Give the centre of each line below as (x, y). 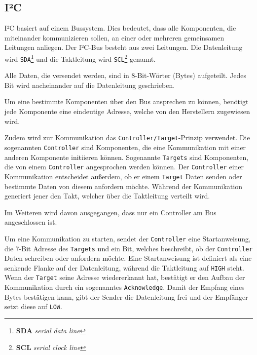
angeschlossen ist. (31, 222)
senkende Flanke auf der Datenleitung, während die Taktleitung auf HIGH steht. (124, 267)
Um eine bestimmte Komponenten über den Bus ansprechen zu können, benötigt (127, 101)
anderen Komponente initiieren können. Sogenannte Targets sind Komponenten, (127, 157)
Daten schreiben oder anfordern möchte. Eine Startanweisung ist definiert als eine (128, 258)
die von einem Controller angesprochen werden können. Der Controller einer (124, 167)
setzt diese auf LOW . (33, 306)
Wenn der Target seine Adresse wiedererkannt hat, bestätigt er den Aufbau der (125, 277)
